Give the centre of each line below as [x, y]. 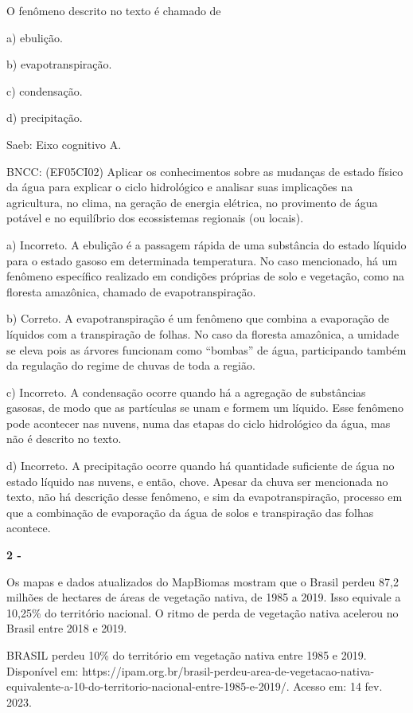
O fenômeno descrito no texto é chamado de [114, 10]
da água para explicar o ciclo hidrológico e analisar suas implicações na [180, 187]
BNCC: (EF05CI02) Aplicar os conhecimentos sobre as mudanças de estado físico [205, 171]
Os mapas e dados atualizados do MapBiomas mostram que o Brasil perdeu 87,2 [203, 581]
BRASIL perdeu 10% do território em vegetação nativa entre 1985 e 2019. [187, 655]
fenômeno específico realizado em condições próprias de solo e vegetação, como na [206, 276]
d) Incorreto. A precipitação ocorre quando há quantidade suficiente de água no [201, 466]
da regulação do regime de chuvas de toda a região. [131, 365]
